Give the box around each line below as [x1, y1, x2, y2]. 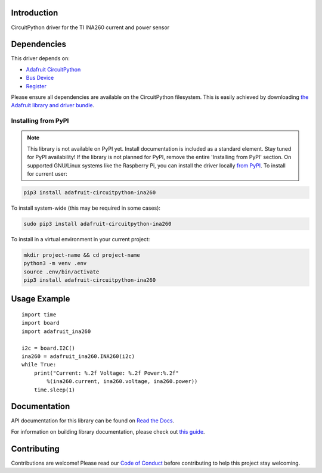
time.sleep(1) [33, 386, 76, 393]
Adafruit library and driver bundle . [11, 102, 95, 109]
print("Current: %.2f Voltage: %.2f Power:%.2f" [33, 369, 179, 376]
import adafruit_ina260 [21, 328, 91, 335]
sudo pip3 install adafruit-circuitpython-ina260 [23, 220, 172, 227]
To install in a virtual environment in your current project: [11, 235, 150, 242]
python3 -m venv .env [23, 260, 87, 267]
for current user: [27, 170, 68, 177]
